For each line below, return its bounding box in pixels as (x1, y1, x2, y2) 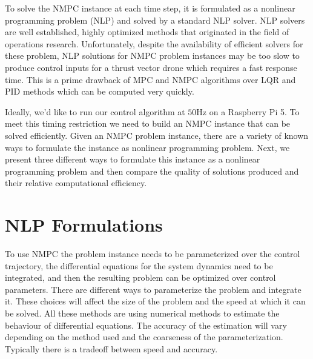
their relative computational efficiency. (5, 176, 147, 189)
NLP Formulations (5, 212, 163, 237)
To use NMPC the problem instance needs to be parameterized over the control (5, 247, 300, 260)
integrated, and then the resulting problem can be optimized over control (5, 271, 276, 284)
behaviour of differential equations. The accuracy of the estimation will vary (5, 318, 287, 331)
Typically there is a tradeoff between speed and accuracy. (5, 342, 218, 355)
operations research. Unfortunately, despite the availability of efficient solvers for (5, 37, 303, 50)
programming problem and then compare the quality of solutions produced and (5, 164, 299, 177)
